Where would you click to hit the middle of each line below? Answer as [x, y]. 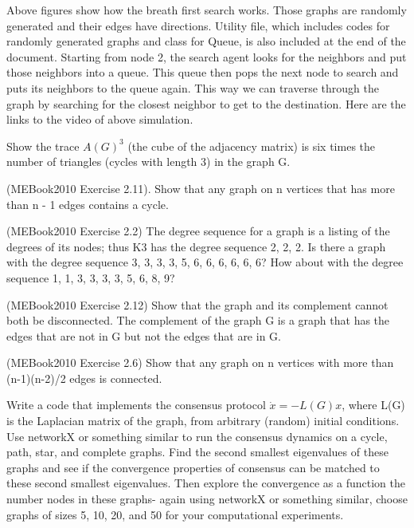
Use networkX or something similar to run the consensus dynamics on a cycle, [197, 436]
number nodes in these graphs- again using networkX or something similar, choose [207, 499]
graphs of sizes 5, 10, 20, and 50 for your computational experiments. [175, 514]
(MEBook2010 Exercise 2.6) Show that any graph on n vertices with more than [200, 363]
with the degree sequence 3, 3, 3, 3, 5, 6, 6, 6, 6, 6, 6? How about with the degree [205, 262]
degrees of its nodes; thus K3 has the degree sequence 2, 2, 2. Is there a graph [196, 246]
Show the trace [43, 146]
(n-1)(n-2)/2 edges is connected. [84, 378]
